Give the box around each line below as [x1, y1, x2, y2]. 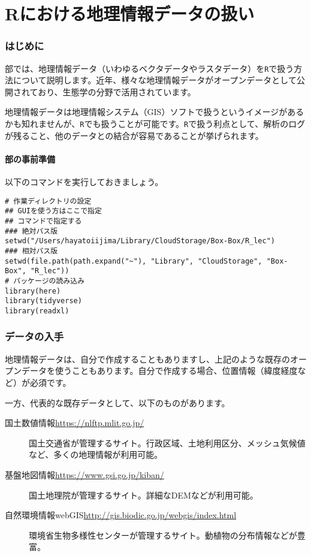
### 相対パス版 [5, 246, 58, 255]
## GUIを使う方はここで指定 [5, 207, 102, 216]
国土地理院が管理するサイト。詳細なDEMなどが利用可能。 [29, 488, 258, 501]
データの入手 [5, 329, 64, 344]
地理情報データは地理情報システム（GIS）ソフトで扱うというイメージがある [5, 105, 304, 118]
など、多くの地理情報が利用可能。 [29, 448, 163, 461]
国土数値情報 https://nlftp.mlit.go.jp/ [5, 416, 144, 429]
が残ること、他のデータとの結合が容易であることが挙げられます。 [5, 129, 264, 141]
